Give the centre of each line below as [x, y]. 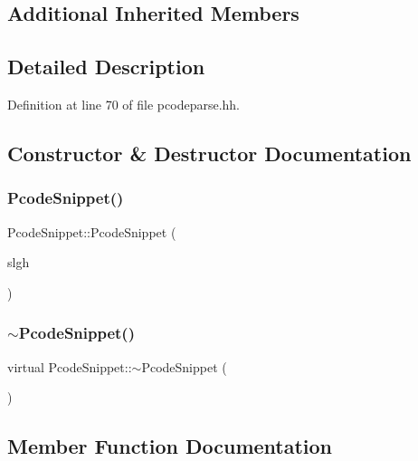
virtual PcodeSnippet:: [70, 366]
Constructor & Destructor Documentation [209, 153]
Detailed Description [106, 67]
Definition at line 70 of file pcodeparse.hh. [124, 104]
